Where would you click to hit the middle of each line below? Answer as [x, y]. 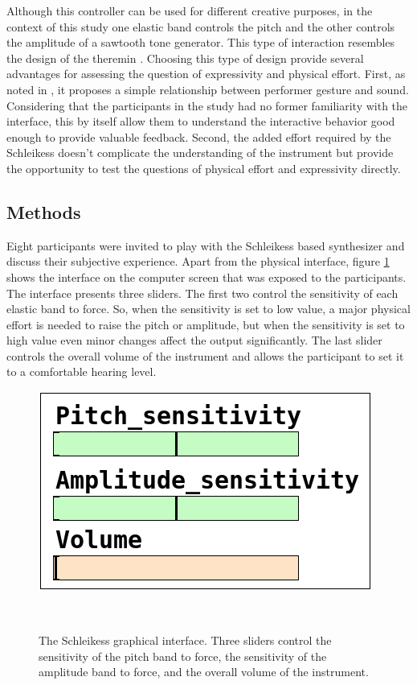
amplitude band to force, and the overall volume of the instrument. [204, 672]
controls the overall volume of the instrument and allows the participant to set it [205, 355]
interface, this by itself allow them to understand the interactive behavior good [201, 121]
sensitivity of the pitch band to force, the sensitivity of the [183, 656]
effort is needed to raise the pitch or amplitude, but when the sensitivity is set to [206, 324]
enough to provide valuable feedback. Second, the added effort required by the [199, 136]
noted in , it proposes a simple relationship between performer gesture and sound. [208, 89]
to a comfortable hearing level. [82, 371]
